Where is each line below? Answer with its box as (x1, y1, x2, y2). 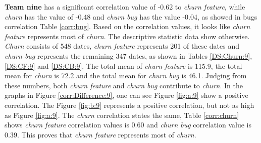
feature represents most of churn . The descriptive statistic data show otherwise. (5, 31, 250, 41)
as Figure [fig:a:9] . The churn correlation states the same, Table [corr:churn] (5, 109, 239, 120)
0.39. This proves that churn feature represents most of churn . (5, 129, 196, 139)
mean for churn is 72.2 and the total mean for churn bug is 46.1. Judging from (5, 70, 247, 81)
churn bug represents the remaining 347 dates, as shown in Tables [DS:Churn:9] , (5, 50, 252, 61)
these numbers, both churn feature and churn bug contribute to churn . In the (5, 80, 243, 90)
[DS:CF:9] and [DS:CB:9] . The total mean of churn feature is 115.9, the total (5, 60, 242, 71)
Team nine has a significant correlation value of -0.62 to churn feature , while (5, 2, 245, 12)
